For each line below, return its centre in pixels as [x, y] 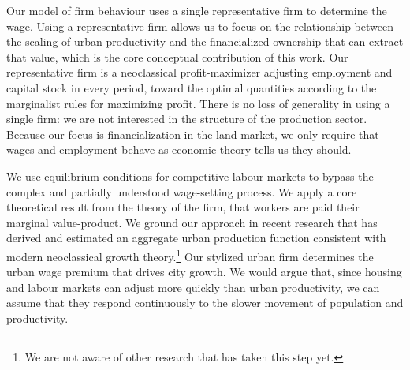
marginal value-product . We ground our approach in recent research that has [192, 222]
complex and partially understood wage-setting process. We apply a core [182, 191]
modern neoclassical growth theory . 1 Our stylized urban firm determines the [190, 255]
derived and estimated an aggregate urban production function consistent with [196, 238]
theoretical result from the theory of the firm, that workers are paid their [183, 207]
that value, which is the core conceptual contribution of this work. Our [177, 56]
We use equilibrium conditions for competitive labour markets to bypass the [190, 176]
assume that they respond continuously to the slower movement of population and [205, 303]
